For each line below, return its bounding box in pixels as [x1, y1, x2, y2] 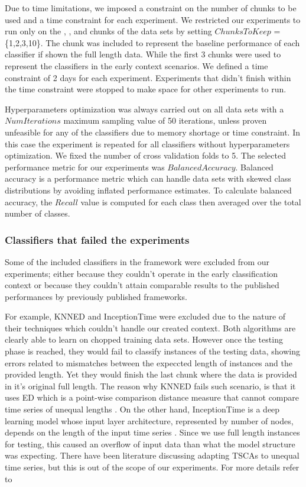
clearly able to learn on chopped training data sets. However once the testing [5, 333, 283, 346]
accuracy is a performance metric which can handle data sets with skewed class [5, 172, 291, 185]
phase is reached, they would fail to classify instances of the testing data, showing [5, 345, 300, 357]
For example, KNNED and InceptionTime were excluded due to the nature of [5, 310, 286, 322]
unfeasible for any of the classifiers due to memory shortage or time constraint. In [5, 125, 301, 138]
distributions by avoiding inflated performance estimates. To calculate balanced [5, 183, 292, 196]
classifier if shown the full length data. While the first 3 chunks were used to [5, 48, 281, 60]
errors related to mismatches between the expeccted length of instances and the [5, 356, 292, 369]
